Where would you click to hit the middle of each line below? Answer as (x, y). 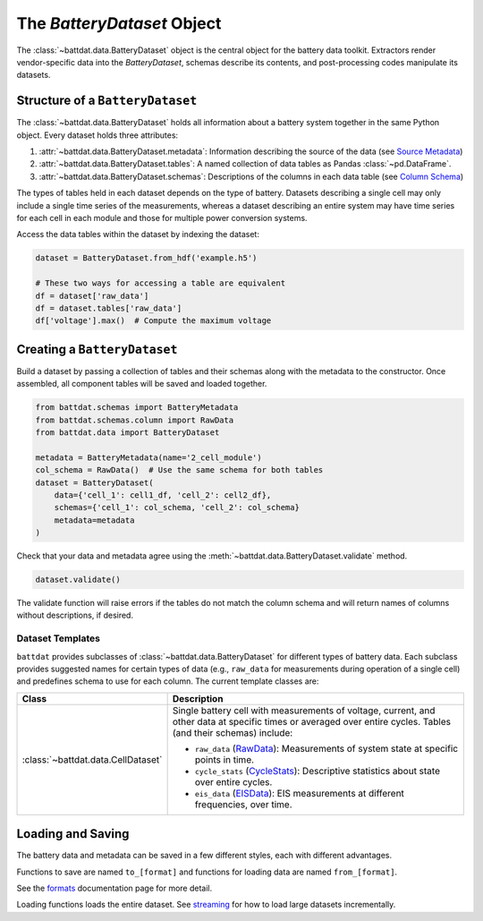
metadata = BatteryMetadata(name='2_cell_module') (149, 457)
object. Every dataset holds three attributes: (97, 135)
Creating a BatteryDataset (97, 349)
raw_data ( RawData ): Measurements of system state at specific (326, 748)
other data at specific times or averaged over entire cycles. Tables (312, 721)
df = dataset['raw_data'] (92, 296)
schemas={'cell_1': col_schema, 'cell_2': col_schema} (177, 507)
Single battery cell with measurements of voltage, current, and (304, 710)
